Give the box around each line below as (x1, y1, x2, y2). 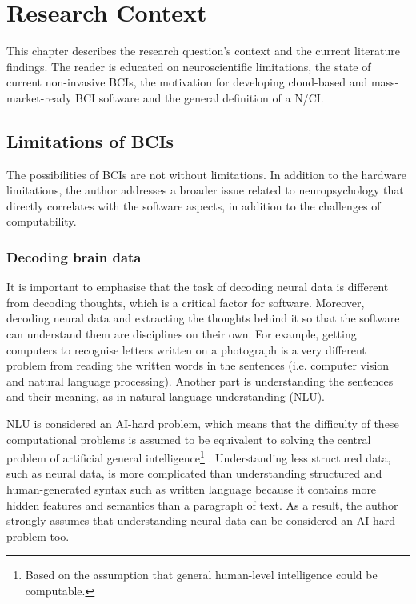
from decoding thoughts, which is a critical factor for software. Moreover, (6, 294, 365, 310)
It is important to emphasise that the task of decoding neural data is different (6, 278, 389, 295)
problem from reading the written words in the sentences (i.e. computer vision (6, 357, 390, 374)
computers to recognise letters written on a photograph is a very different (6, 341, 366, 358)
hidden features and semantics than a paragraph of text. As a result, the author (6, 496, 398, 513)
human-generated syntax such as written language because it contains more (6, 481, 377, 498)
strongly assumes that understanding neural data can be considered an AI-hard (6, 512, 396, 529)
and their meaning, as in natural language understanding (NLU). (6, 388, 325, 405)
